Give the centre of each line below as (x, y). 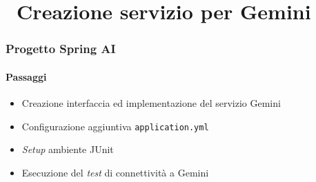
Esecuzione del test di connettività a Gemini (115, 172)
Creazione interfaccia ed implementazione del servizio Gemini (151, 103)
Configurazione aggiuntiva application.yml (115, 126)
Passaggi (26, 76)
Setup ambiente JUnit (68, 149)
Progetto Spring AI (61, 49)
